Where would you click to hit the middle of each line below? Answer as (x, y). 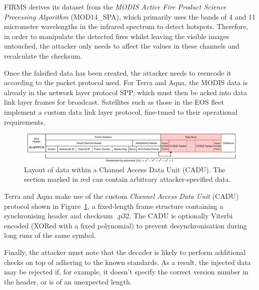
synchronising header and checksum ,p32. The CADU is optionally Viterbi (118, 216)
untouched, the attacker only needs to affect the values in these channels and (122, 46)
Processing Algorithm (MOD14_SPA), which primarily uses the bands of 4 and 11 (130, 16)
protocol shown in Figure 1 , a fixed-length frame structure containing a (114, 206)
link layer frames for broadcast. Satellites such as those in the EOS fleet (114, 102)
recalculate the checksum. (43, 55)
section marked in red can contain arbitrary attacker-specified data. (127, 179)
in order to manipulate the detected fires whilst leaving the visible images (117, 36)
